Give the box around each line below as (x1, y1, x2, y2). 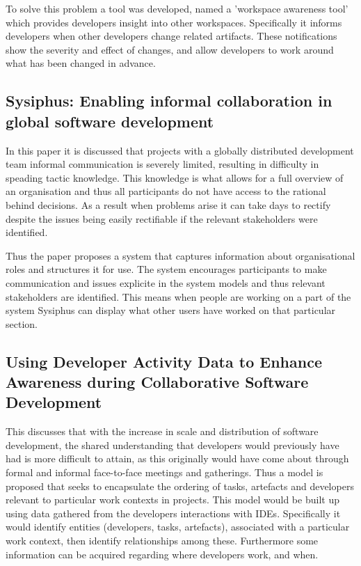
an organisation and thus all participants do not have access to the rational (6, 184, 326, 198)
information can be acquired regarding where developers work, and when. (6, 547, 319, 561)
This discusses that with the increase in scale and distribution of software (6, 424, 319, 439)
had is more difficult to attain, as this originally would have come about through (6, 451, 349, 466)
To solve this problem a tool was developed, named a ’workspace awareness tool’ (6, 1, 348, 15)
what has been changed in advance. (6, 56, 156, 70)
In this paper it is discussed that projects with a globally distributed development (6, 143, 354, 157)
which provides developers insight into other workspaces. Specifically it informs (6, 15, 342, 29)
